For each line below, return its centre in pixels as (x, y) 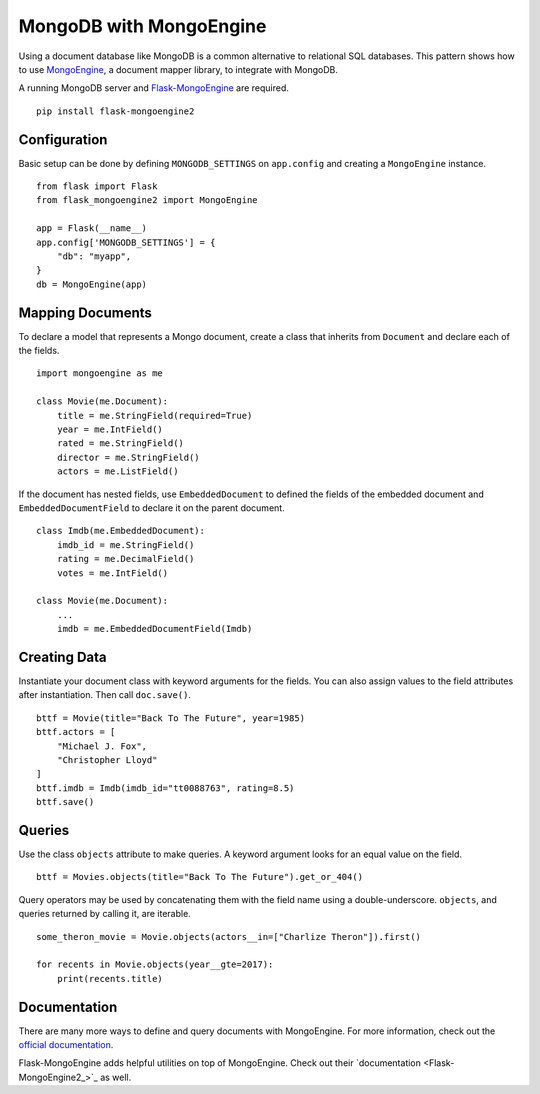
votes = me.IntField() (112, 573)
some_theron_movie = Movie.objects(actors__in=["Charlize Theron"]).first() (229, 936)
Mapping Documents (85, 312)
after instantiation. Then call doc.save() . (105, 695)
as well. (116, 1077)
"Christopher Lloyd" (107, 759)
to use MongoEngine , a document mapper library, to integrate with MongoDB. (178, 69)
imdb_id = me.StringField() (125, 544)
